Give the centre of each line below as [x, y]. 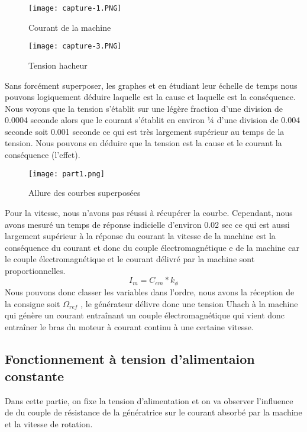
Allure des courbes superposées [85, 193]
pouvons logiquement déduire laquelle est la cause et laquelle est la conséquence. [150, 97]
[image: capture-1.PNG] [75, 8]
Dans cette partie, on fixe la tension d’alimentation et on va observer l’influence [149, 400]
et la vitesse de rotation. [49, 424]
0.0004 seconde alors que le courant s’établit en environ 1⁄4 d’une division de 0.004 [153, 120]
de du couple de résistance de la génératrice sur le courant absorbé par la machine [153, 412]
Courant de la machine [70, 27]
